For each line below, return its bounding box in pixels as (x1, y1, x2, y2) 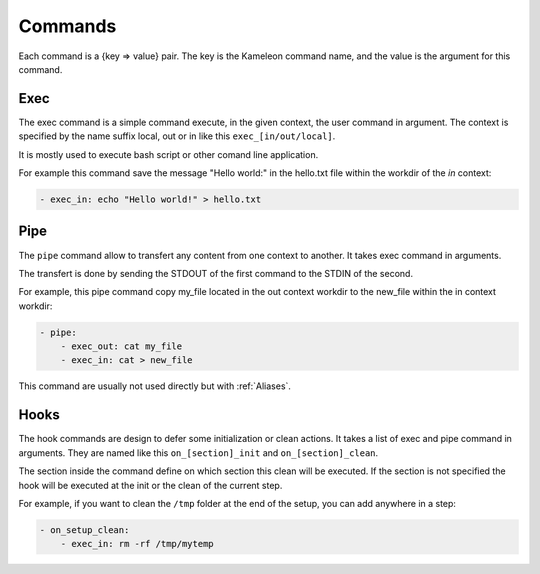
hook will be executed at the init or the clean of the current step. (18, 479, 283, 491)
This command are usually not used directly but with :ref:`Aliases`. (18, 380, 292, 392)
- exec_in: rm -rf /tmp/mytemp (60, 538, 214, 550)
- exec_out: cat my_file (60, 341, 183, 352)
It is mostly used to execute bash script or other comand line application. (18, 148, 319, 160)
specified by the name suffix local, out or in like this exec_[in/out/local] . (18, 130, 336, 142)
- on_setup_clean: (39, 524, 130, 535)
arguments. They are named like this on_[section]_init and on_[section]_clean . (18, 446, 379, 459)
